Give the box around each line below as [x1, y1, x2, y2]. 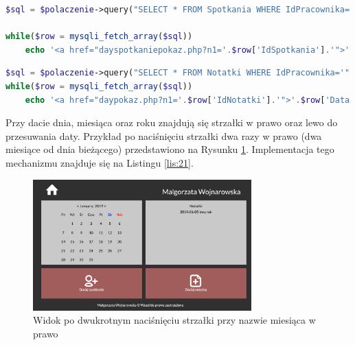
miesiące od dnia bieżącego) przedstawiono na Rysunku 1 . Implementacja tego [5, 142, 334, 156]
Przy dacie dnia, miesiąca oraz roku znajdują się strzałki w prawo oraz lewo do [5, 115, 338, 130]
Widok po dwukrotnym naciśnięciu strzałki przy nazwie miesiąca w [33, 313, 316, 327]
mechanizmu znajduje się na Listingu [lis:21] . [5, 155, 194, 169]
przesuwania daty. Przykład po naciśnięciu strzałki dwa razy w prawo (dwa [5, 128, 322, 143]
